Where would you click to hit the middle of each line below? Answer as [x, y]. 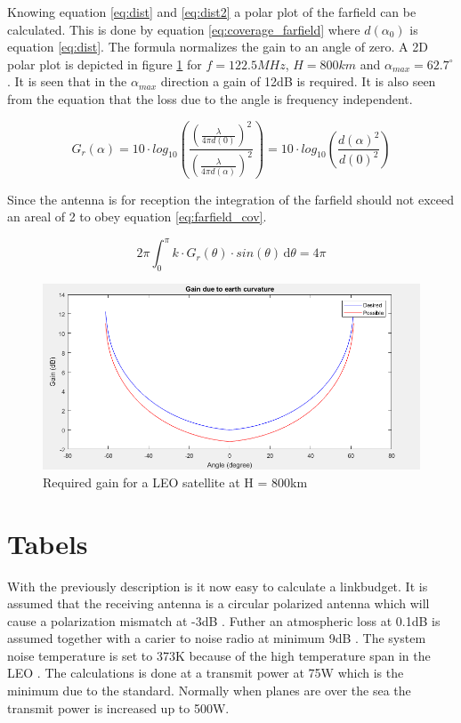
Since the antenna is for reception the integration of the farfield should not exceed [230, 199]
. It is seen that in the [67, 81]
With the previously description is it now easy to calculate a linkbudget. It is [218, 586]
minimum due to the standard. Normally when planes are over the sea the [209, 691]
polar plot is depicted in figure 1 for [105, 64]
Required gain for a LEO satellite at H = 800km [175, 482]
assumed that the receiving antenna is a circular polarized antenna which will [218, 603]
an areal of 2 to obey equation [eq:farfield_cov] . [137, 217]
